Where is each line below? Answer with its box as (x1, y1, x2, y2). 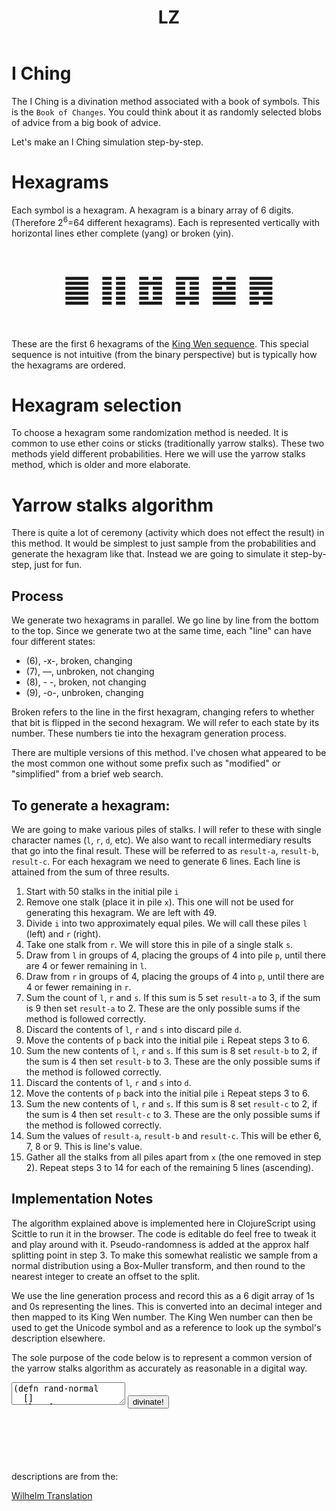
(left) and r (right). (25, 928, 102, 940)
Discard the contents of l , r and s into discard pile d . (25, 1024, 243, 1036)
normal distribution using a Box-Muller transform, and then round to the (11, 1259, 306, 1271)
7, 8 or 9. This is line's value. (25, 1141, 143, 1153)
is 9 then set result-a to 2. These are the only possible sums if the (25, 1002, 301, 1015)
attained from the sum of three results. (11, 866, 170, 878)
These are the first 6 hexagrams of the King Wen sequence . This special (11, 337, 309, 350)
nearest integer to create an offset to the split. (11, 1270, 201, 1282)
